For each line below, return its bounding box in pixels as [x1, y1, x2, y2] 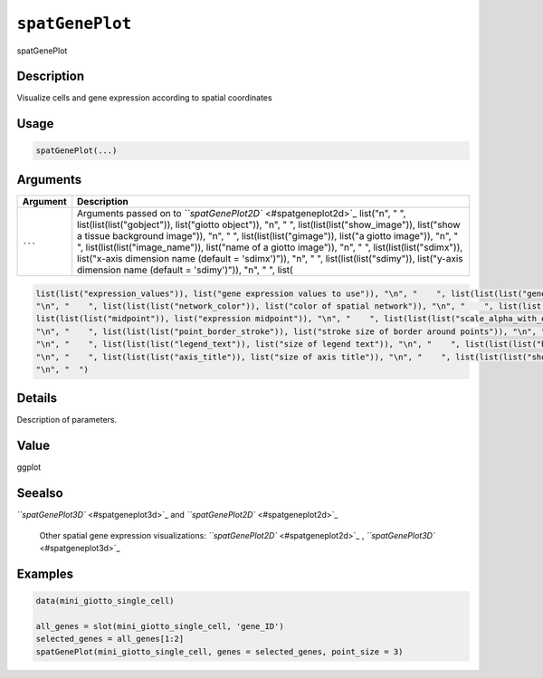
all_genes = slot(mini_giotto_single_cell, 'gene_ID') [35, 621, 284, 631]
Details [16, 390, 58, 406]
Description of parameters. [16, 415, 118, 425]
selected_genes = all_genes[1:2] [35, 634, 185, 645]
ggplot [16, 462, 42, 473]
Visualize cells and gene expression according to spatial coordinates [16, 92, 272, 103]
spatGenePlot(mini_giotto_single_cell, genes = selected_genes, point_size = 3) [35, 646, 404, 656]
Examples [16, 566, 74, 581]
